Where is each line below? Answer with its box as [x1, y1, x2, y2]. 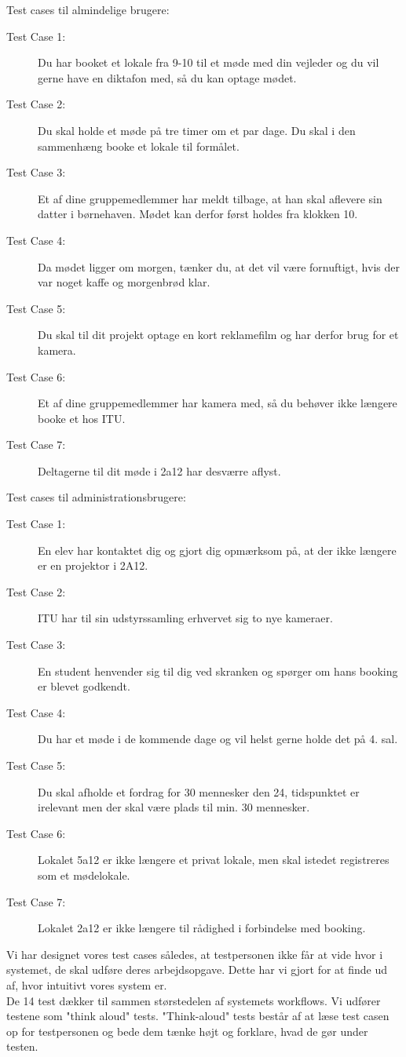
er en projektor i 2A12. [38, 557, 148, 574]
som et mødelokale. [38, 866, 130, 883]
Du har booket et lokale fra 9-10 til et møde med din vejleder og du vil [38, 54, 379, 71]
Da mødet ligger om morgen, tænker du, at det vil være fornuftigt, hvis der [38, 258, 400, 275]
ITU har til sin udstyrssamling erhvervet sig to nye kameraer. [38, 610, 333, 626]
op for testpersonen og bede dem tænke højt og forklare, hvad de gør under [6, 1022, 368, 1039]
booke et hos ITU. [38, 410, 126, 426]
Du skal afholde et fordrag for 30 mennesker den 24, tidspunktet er [38, 783, 360, 800]
